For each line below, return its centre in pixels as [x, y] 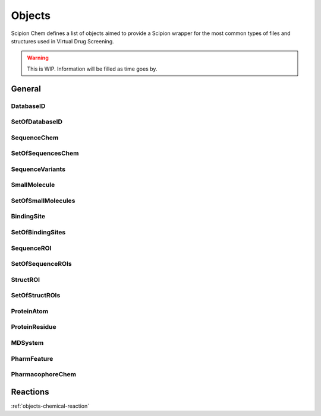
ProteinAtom [30, 311]
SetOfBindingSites [38, 232]
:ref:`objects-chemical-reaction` [50, 406]
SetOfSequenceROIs [41, 264]
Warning [38, 58]
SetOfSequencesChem [45, 153]
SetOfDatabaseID [37, 122]
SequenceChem [35, 138]
